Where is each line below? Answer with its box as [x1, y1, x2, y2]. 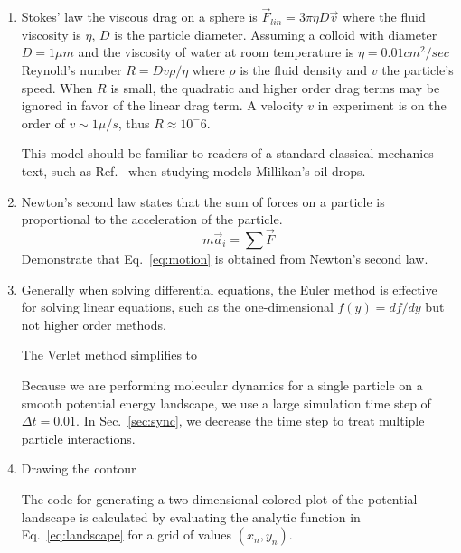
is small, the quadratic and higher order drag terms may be [110, 78, 440, 97]
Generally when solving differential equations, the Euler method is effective [21, 279, 437, 298]
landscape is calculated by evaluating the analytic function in [21, 507, 361, 526]
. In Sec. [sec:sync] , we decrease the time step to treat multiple [76, 411, 425, 430]
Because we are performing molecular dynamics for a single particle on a [21, 375, 423, 394]
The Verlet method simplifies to [21, 345, 198, 364]
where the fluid [342, 7, 426, 26]
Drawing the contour [21, 459, 136, 478]
